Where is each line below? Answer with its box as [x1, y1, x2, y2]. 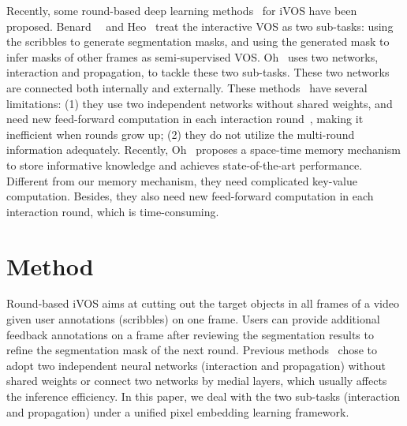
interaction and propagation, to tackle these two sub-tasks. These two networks [6, 64, 390, 80]
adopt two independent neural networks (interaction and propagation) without [6, 357, 386, 373]
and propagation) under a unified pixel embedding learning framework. [6, 403, 349, 420]
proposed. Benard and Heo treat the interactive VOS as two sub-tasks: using [6, 17, 394, 34]
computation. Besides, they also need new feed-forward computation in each [6, 188, 374, 204]
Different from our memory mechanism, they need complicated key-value [6, 172, 357, 189]
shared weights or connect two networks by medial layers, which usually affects [6, 372, 387, 389]
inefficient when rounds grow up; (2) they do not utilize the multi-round [6, 125, 355, 142]
